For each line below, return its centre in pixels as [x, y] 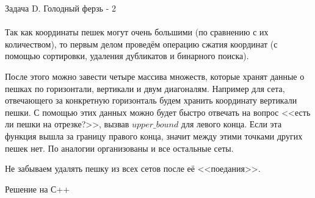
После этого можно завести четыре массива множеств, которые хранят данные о [155, 76]
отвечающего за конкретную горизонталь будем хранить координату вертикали [151, 100]
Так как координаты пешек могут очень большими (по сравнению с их [137, 32]
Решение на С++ [38, 189]
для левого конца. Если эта [231, 124]
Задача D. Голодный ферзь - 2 [60, 8]
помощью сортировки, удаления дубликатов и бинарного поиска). [127, 56]
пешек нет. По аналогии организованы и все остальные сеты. [119, 148]
